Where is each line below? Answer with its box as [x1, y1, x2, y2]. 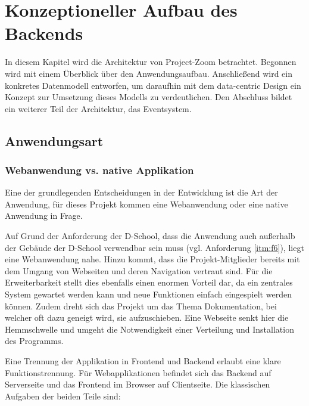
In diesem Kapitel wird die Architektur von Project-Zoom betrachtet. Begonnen [5, 55, 296, 68]
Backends [5, 21, 83, 45]
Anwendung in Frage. [5, 209, 83, 222]
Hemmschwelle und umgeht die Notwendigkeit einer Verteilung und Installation [5, 323, 294, 335]
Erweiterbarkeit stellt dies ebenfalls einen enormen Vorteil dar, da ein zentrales [5, 276, 293, 289]
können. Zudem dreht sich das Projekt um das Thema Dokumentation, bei [5, 299, 277, 312]
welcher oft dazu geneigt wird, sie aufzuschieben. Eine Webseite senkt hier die [5, 311, 289, 324]
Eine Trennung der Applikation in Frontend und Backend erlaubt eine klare [5, 355, 281, 367]
